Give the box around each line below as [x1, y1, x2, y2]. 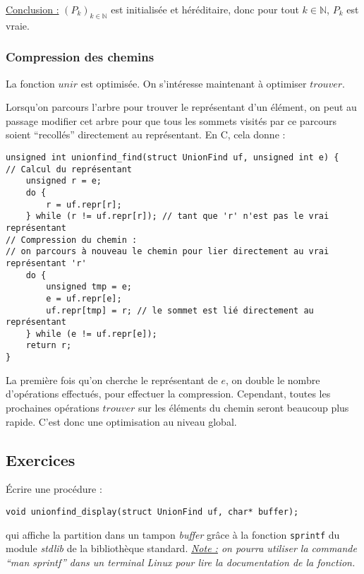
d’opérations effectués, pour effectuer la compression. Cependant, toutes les [6, 386, 331, 401]
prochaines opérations [6, 400, 99, 414]
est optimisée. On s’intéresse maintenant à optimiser [80, 76, 307, 90]
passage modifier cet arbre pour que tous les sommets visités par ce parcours [6, 113, 337, 128]
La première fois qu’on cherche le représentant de [6, 372, 218, 387]
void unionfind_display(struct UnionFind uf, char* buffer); [6, 506, 299, 517]
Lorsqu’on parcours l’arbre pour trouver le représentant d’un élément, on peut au [6, 100, 357, 114]
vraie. [6, 18, 30, 32]
